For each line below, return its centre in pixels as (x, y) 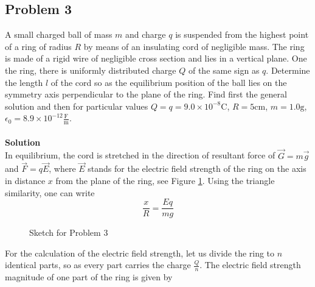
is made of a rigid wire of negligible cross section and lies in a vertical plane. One (156, 58)
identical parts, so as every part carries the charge (98, 265)
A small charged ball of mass (59, 34)
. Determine (288, 70)
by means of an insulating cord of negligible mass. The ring (194, 46)
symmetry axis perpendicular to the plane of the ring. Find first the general (146, 94)
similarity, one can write (50, 192)
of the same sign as (224, 70)
